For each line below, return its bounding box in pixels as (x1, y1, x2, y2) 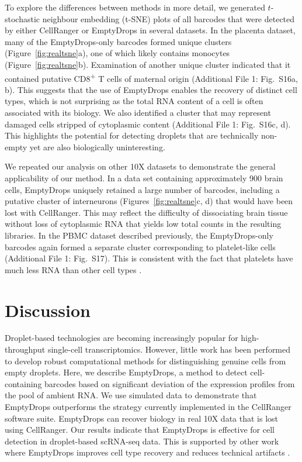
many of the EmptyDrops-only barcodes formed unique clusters (5, 35, 232, 47)
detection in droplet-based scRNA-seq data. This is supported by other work (5, 435, 279, 447)
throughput (5, 343, 46, 356)
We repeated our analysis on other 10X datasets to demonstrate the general (5, 160, 276, 173)
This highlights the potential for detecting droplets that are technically (5, 129, 259, 142)
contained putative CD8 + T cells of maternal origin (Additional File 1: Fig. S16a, (5, 70, 298, 84)
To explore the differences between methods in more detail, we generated (5, 1, 265, 13)
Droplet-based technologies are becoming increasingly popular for (5, 332, 238, 344)
